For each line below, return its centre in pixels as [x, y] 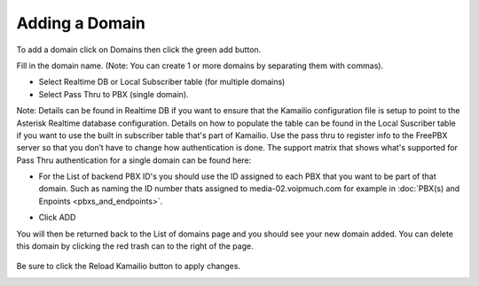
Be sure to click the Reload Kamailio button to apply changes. [129, 267]
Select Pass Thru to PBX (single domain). [114, 94]
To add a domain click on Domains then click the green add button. [139, 50]
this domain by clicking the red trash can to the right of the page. [135, 246]
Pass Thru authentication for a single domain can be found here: [134, 160]
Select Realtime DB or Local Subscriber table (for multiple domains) [162, 82]
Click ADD [57, 218]
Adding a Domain [81, 23]
